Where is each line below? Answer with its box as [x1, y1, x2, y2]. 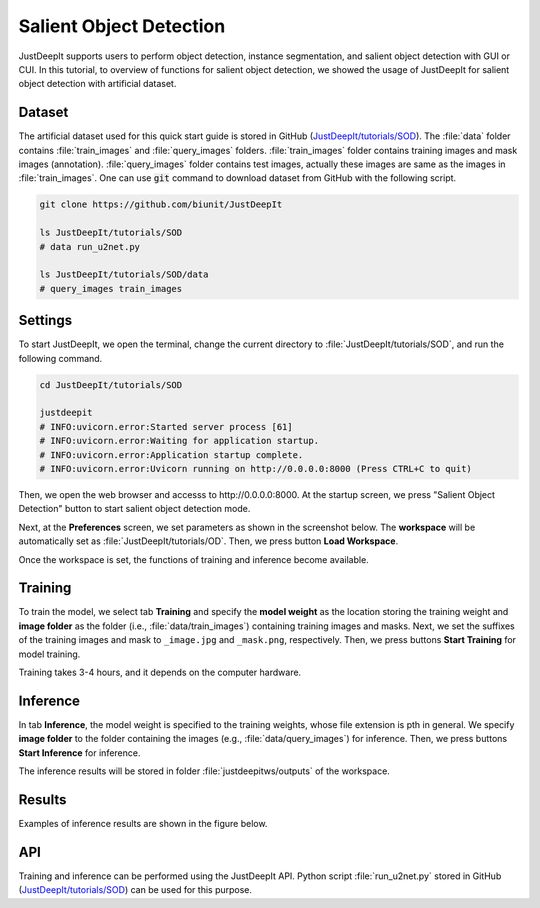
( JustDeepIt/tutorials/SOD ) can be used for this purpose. [18, 884, 253, 896]
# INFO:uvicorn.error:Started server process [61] [39, 421, 294, 432]
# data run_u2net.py [39, 241, 140, 252]
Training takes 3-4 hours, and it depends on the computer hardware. [18, 666, 302, 678]
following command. [18, 352, 103, 364]
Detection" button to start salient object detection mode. [18, 503, 251, 515]
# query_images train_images [39, 283, 183, 294]
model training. [18, 648, 81, 660]
